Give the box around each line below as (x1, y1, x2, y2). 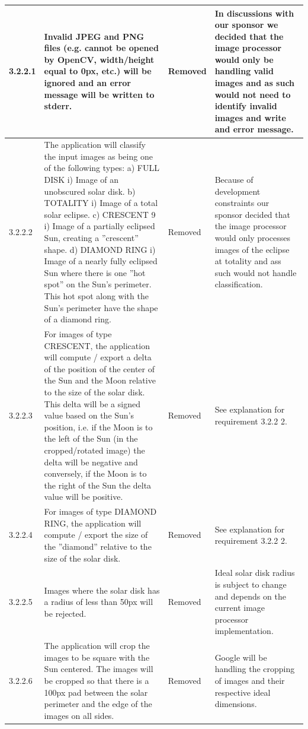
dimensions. (214, 698, 257, 710)
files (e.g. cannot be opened (44, 42, 159, 54)
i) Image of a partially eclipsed (44, 220, 155, 232)
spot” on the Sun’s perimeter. (44, 278, 152, 290)
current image (214, 601, 265, 614)
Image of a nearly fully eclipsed (44, 255, 158, 267)
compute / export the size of (44, 528, 148, 541)
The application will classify (44, 138, 146, 151)
